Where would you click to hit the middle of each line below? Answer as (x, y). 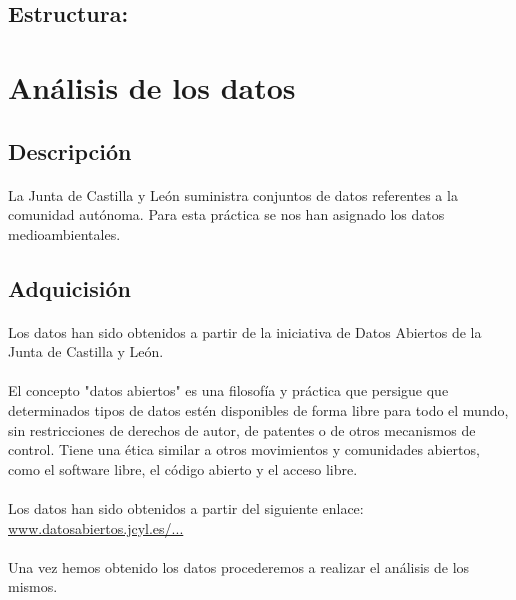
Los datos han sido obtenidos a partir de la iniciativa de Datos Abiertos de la (245, 331)
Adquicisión (70, 287)
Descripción (70, 150)
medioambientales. (64, 233)
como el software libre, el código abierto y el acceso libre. (183, 468)
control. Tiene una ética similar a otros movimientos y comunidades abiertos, (244, 449)
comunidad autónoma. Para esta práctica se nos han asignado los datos (226, 214)
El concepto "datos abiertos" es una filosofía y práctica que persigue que (228, 390)
